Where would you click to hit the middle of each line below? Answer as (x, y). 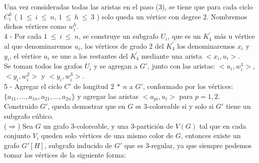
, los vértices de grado (114, 45)
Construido (21, 106)
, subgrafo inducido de (78, 145)
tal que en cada (223, 125)
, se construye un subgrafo (119, 36)
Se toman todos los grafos (43, 66)
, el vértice (25, 55)
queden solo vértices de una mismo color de (107, 135)
